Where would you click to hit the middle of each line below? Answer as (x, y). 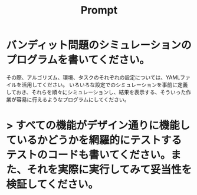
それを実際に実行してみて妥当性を (109, 170)
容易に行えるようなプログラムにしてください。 (73, 99)
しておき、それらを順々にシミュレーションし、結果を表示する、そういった (96, 92)
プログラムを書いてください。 (78, 60)
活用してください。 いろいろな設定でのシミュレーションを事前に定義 (105, 85)
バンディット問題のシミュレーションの (99, 45)
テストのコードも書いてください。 (88, 155)
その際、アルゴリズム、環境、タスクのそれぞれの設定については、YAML (93, 77)
